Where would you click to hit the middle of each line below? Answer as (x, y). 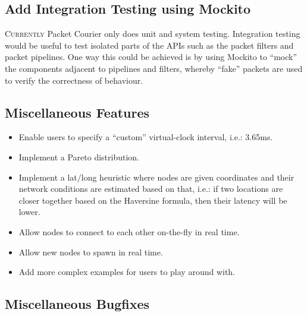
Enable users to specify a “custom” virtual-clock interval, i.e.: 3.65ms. (146, 137)
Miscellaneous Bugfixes (77, 304)
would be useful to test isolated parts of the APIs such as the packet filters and (149, 45)
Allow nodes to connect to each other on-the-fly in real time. (129, 231)
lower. (29, 212)
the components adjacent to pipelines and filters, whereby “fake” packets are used (154, 68)
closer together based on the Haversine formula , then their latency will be (153, 200)
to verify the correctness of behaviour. (74, 80)
